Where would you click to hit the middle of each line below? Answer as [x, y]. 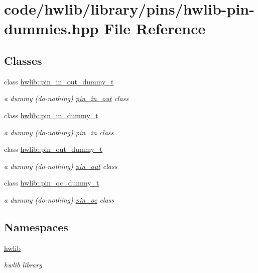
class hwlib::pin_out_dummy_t [53, 149]
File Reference [155, 28]
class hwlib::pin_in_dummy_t [51, 115]
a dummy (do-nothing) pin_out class [61, 166]
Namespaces [36, 226]
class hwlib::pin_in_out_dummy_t [59, 81]
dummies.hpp [51, 28]
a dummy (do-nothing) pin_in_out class [67, 98]
